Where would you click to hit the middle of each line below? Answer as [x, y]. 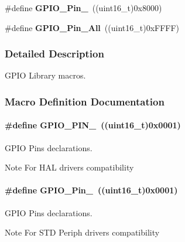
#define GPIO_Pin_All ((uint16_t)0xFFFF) [92, 27]
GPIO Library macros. [45, 75]
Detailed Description [54, 54]
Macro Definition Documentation [85, 101]
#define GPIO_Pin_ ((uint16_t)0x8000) [83, 8]
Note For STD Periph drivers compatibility [82, 232]
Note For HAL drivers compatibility [69, 167]
